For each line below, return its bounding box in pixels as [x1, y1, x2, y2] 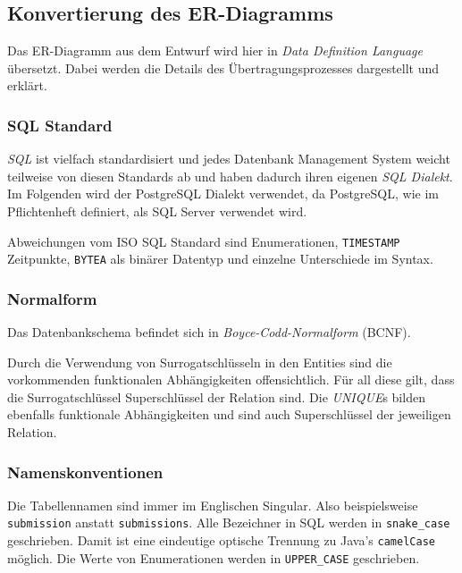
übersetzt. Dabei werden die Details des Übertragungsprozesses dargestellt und [7, 58, 440, 77]
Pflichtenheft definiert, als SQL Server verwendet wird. [7, 201, 307, 220]
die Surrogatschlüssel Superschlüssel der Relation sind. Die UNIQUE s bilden [7, 387, 425, 406]
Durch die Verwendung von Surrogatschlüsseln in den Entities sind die [7, 352, 392, 371]
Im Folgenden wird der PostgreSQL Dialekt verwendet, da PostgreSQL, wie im [7, 184, 439, 203]
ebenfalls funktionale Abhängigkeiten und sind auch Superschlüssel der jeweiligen [7, 405, 451, 424]
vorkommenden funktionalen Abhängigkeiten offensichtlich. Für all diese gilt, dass [7, 370, 455, 389]
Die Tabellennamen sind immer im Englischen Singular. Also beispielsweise [7, 495, 418, 514]
